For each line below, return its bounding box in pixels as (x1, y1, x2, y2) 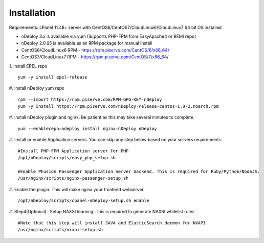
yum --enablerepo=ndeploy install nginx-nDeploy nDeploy (18, 125, 157, 131)
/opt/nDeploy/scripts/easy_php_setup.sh (18, 155, 116, 161)
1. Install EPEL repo (9, 63, 47, 69)
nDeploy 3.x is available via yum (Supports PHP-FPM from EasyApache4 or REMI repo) (21, 33, 197, 39)
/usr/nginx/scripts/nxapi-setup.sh (18, 227, 103, 233)
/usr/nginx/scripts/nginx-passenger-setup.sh (18, 175, 129, 181)
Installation (9, 7, 56, 18)
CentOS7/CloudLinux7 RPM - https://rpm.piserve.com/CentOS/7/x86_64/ (21, 54, 169, 60)
